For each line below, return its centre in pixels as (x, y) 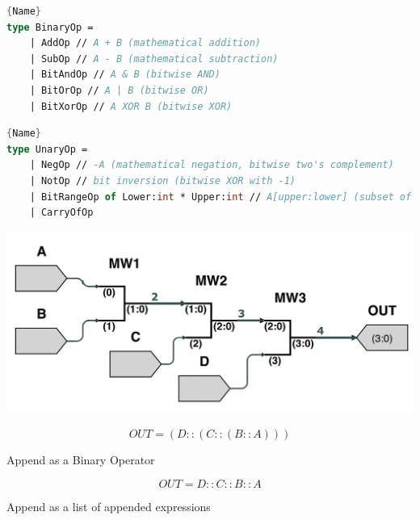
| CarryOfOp (61, 213)
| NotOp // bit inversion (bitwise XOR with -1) (162, 180)
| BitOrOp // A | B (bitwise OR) (119, 90)
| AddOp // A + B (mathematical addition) (145, 43)
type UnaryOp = (47, 149)
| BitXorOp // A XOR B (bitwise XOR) (131, 106)
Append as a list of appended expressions (109, 506)
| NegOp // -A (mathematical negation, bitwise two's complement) (212, 165)
